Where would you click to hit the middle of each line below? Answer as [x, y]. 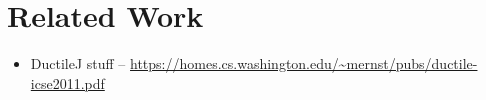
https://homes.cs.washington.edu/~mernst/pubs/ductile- [304, 63]
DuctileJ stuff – [78, 63]
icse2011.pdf [67, 82]
